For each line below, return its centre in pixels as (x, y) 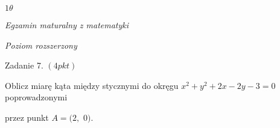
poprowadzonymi (36, 97)
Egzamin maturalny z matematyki (67, 25)
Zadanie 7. (24, 65)
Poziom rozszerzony (41, 45)
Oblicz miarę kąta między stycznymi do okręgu (92, 85)
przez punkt (27, 117)
